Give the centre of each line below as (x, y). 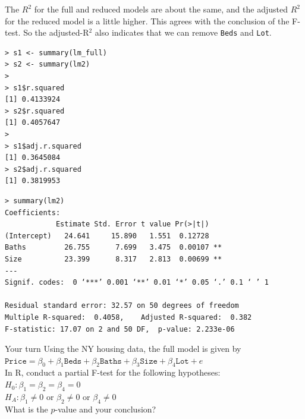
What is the (26, 409)
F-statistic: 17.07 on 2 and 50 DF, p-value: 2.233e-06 (120, 329)
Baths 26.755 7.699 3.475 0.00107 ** (114, 248)
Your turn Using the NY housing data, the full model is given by (123, 349)
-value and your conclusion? (106, 409)
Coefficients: (33, 212)
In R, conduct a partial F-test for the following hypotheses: (113, 372)
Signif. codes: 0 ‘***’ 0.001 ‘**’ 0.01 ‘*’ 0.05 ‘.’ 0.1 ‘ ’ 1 (137, 283)
